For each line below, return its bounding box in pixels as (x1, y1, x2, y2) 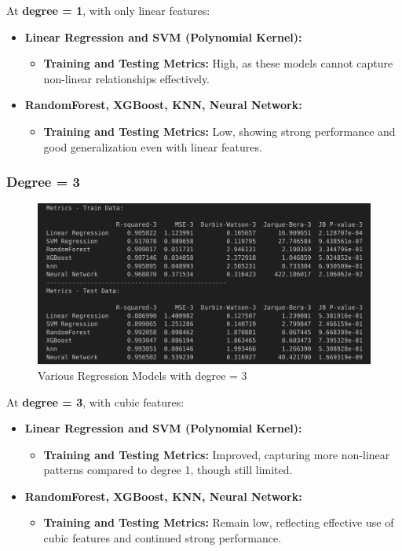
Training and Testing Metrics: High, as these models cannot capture (43, 55, 393, 71)
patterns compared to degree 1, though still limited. (43, 462, 293, 478)
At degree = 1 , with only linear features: (6, 2, 210, 18)
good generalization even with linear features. (43, 138, 262, 155)
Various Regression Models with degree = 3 (38, 367, 247, 383)
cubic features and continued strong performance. (43, 530, 282, 546)
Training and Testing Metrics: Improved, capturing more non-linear (43, 446, 390, 462)
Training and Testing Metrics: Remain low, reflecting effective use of (43, 514, 394, 531)
